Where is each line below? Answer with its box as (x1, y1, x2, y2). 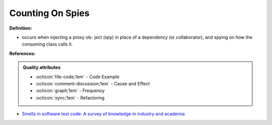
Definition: (9, 25, 32, 31)
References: (9, 50, 36, 56)
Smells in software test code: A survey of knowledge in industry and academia (22, 111, 185, 117)
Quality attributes (23, 64, 60, 70)
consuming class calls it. (22, 41, 73, 47)
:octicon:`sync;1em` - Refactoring (35, 94, 105, 100)
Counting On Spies (9, 8, 90, 19)
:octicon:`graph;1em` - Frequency (35, 88, 105, 94)
